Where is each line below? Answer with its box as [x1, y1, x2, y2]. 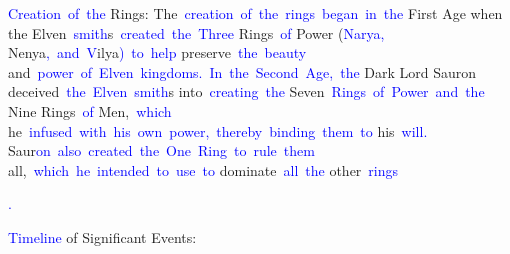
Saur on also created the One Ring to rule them [8, 140, 315, 161]
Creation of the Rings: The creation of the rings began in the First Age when [8, 3, 503, 23]
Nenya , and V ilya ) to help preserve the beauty [8, 42, 307, 63]
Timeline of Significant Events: [8, 226, 197, 247]
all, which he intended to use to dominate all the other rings [8, 159, 399, 180]
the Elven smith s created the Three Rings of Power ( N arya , [8, 22, 385, 43]
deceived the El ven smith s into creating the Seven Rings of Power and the [8, 81, 485, 102]
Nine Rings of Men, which [8, 100, 172, 121]
